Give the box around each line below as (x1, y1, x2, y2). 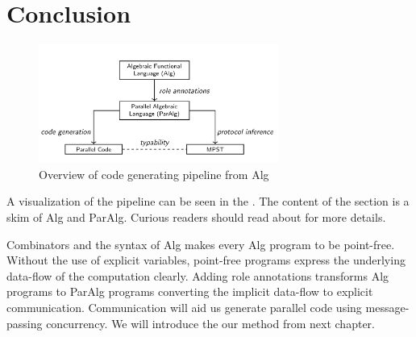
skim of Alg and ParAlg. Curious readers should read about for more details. (6, 208, 386, 225)
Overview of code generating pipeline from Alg (39, 165, 269, 182)
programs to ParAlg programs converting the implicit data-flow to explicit (6, 283, 373, 300)
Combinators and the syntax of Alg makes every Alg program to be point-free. (6, 235, 395, 252)
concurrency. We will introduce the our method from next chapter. (46, 314, 375, 331)
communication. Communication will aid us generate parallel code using (6, 298, 362, 315)
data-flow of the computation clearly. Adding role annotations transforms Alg (6, 267, 389, 284)
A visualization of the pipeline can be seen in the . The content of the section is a (6, 193, 410, 210)
